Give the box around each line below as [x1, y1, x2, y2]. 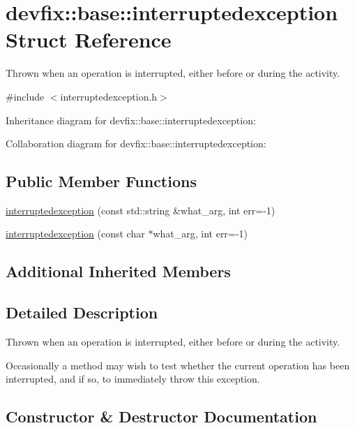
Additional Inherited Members [6, 260, 231, 282]
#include [6, 89, 45, 103]
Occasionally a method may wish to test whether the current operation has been [6, 357, 350, 372]
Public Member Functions [6, 170, 197, 192]
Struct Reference [6, 25, 172, 54]
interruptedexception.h [60, 89, 158, 103]
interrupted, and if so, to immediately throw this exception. [6, 371, 260, 386]
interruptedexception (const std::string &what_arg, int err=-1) [6, 202, 275, 217]
